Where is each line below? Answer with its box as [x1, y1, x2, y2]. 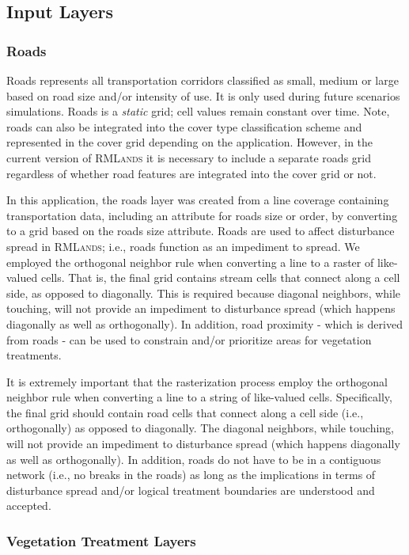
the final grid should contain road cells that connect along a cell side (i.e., [6, 404, 364, 420]
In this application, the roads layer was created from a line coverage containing [6, 192, 389, 208]
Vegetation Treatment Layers [6, 530, 196, 550]
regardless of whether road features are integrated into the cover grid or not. [6, 165, 377, 181]
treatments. [6, 347, 62, 363]
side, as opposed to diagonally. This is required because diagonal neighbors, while [6, 284, 401, 301]
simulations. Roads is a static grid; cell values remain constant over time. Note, [6, 103, 390, 120]
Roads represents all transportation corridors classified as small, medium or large [6, 72, 399, 88]
